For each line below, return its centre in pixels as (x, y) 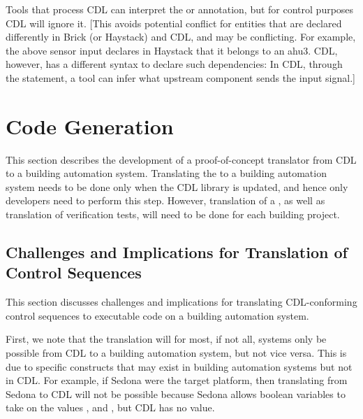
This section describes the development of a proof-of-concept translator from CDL (181, 159)
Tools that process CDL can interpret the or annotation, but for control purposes (180, 9)
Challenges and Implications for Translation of (177, 252)
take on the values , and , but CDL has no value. (110, 407)
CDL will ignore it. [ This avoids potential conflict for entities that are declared (174, 23)
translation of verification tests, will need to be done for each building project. (173, 214)
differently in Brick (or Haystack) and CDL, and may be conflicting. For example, (181, 37)
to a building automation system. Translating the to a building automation (166, 173)
